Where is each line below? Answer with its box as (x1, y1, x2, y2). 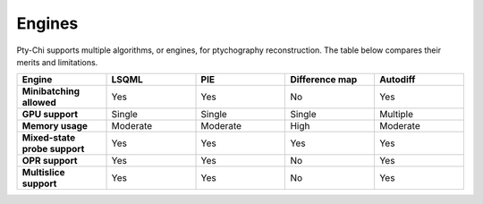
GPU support (21, 108, 79, 121)
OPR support (21, 155, 78, 167)
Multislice (21, 166, 65, 179)
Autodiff (378, 73, 416, 86)
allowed (21, 97, 57, 109)
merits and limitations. (16, 56, 98, 67)
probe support (21, 143, 85, 156)
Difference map (290, 73, 358, 86)
